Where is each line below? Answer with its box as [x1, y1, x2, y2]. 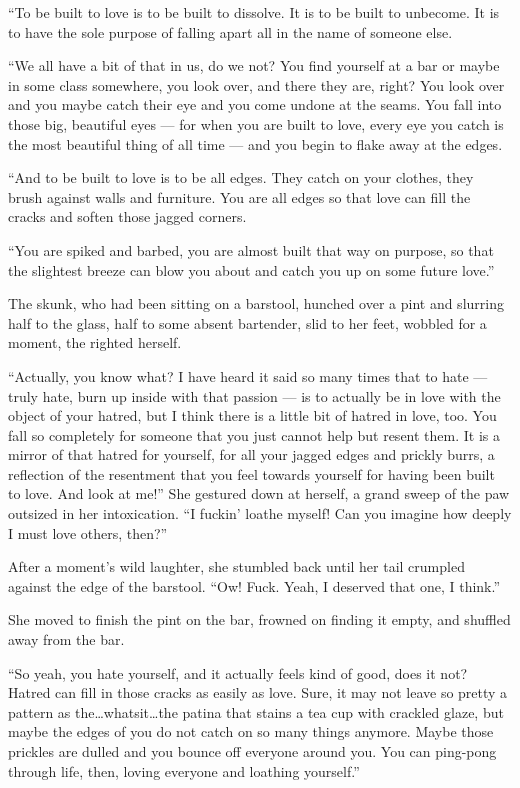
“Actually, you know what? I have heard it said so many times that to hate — [8, 365, 488, 386]
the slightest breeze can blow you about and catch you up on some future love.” [8, 259, 495, 280]
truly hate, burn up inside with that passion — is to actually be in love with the [8, 385, 501, 406]
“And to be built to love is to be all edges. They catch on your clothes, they [8, 167, 474, 188]
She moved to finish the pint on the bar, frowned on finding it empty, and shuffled [8, 609, 511, 630]
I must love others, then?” [8, 522, 168, 543]
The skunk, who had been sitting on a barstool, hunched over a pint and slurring [8, 293, 504, 314]
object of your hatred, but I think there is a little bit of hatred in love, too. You [8, 405, 497, 426]
